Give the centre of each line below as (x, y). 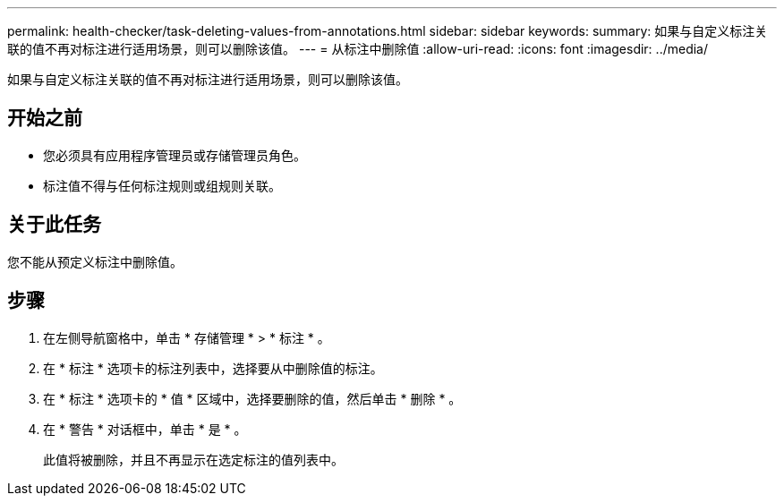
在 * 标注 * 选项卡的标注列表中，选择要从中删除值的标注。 (213, 368)
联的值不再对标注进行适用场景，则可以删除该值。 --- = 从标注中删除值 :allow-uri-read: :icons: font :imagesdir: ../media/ (358, 49)
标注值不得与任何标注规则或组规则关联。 (162, 185)
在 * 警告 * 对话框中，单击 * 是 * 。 (145, 429)
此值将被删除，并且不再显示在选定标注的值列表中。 (193, 459)
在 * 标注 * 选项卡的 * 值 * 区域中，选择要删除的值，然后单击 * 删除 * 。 (252, 398)
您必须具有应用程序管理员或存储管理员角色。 (175, 155)
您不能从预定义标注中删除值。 (95, 261)
